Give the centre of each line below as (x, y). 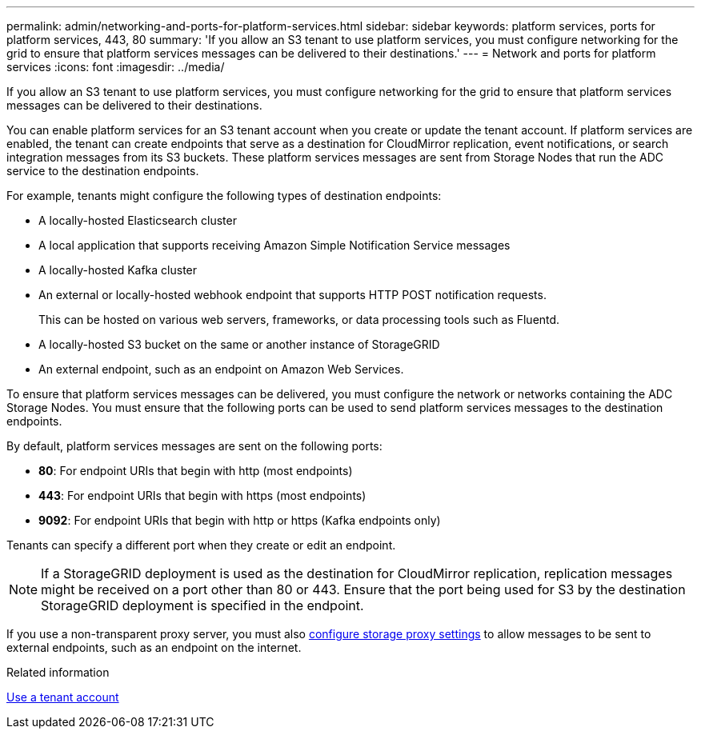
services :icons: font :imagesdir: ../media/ (116, 67)
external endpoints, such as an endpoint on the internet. (154, 647)
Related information (58, 672)
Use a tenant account (63, 697)
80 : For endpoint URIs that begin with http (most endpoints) (196, 471)
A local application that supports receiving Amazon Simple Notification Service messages (274, 245)
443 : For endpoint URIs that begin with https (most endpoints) (202, 495)
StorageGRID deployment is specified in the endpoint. (202, 605)
